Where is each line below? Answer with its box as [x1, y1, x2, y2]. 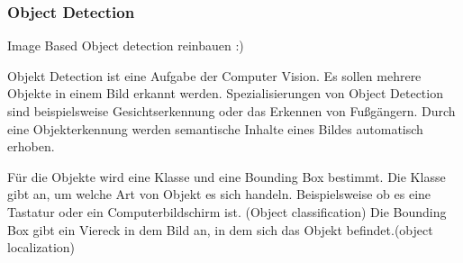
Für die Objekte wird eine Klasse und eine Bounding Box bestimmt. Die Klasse [7, 167, 446, 186]
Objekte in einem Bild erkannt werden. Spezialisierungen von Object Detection [7, 84, 443, 103]
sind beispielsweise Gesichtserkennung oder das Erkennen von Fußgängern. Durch [7, 102, 456, 120]
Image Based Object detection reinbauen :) [7, 36, 244, 55]
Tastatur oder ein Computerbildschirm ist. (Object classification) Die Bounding [7, 202, 447, 221]
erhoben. [7, 137, 55, 156]
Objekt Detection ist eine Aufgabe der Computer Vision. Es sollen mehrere [7, 66, 422, 85]
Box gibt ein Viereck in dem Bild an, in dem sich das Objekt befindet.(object [7, 220, 433, 239]
